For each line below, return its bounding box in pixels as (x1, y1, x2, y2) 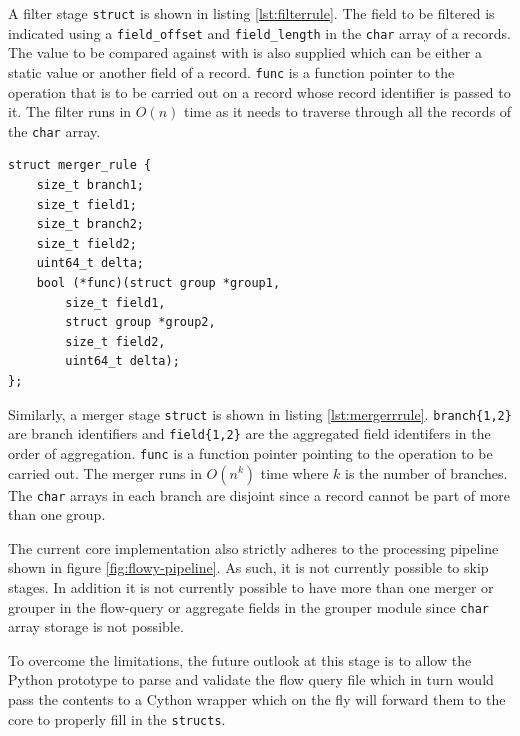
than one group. (8, 504, 106, 525)
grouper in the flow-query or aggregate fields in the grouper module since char (8, 596, 489, 617)
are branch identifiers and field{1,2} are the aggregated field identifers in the (8, 423, 491, 444)
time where (260, 462, 329, 483)
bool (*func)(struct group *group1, (36, 275, 281, 290)
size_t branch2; (36, 217, 145, 232)
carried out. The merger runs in (8, 462, 202, 483)
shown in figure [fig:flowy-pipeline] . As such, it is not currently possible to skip (8, 557, 489, 578)
